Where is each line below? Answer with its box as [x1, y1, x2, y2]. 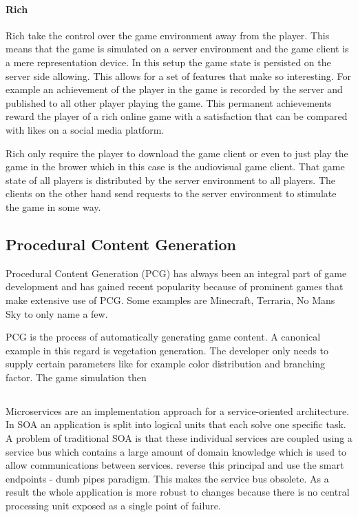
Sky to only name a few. [6, 306, 108, 321]
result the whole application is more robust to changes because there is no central [6, 485, 350, 499]
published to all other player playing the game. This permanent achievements [6, 95, 332, 110]
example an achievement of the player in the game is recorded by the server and [6, 82, 343, 97]
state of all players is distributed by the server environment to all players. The [6, 172, 336, 187]
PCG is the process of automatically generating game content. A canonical [6, 330, 321, 344]
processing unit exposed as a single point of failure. [6, 498, 221, 513]
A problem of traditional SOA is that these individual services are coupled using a [6, 431, 352, 445]
